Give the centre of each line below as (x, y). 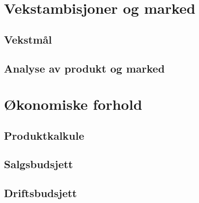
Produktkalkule (44, 135)
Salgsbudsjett (39, 164)
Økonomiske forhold (73, 104)
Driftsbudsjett (41, 193)
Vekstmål (28, 39)
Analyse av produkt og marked (85, 68)
